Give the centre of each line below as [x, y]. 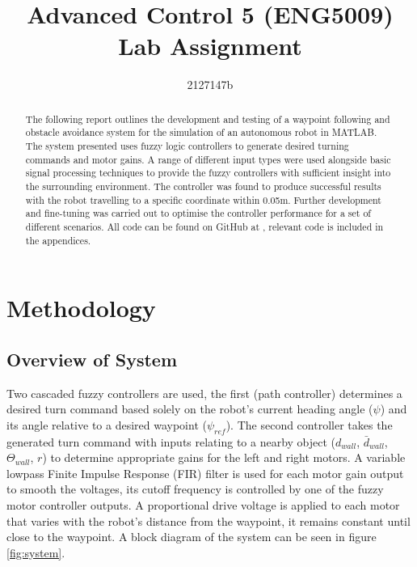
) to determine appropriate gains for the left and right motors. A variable [224, 457]
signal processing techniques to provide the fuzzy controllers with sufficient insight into [208, 173]
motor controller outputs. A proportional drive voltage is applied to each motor [203, 505]
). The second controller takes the [309, 424]
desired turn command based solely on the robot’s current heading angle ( [190, 409]
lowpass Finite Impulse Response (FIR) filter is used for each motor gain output [205, 473]
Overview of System [92, 359]
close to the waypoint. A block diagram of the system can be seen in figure [192, 537]
